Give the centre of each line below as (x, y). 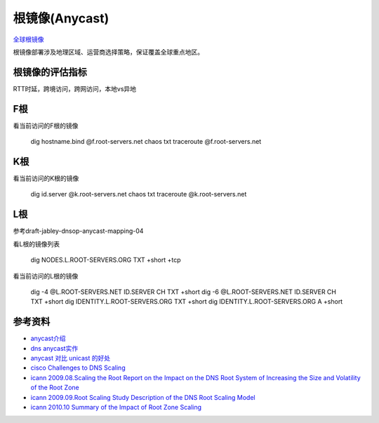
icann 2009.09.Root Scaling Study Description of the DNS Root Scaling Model (143, 397)
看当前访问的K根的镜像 (46, 178)
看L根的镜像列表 (36, 244)
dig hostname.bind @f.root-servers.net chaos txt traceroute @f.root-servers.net (146, 142)
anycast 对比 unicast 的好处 (71, 358)
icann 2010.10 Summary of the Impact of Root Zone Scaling (116, 407)
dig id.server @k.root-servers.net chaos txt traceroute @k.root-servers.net (139, 194)
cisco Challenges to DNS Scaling (78, 368)
